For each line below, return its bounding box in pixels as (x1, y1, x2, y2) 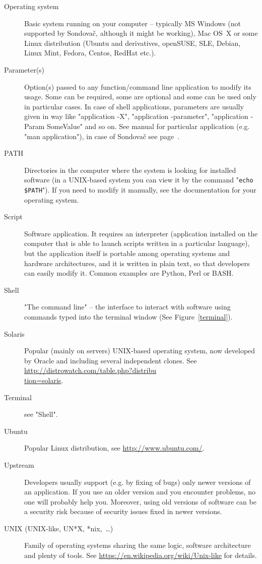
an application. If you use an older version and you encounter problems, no (24, 486, 255, 497)
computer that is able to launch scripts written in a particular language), (24, 238, 250, 248)
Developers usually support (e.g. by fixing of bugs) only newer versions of (24, 476, 251, 487)
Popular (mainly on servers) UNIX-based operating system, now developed (24, 345, 255, 356)
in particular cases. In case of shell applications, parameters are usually (24, 101, 244, 111)
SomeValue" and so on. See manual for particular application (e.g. (46, 120, 250, 131)
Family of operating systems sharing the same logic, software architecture (24, 540, 251, 550)
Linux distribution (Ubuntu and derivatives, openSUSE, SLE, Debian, (24, 37, 241, 48)
